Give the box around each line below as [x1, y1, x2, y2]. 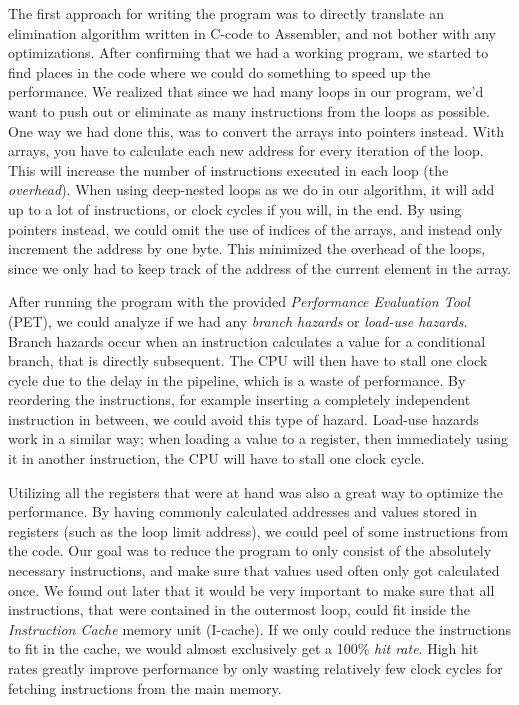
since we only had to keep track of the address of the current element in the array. [8, 257, 512, 278]
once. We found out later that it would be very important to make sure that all [8, 579, 495, 600]
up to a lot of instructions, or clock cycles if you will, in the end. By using [8, 198, 462, 219]
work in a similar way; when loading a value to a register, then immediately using [8, 428, 509, 449]
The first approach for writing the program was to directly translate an [8, 3, 445, 23]
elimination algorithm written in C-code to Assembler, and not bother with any [8, 22, 496, 43]
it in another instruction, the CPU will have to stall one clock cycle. [8, 448, 425, 469]
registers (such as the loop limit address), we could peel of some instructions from [8, 520, 509, 541]
